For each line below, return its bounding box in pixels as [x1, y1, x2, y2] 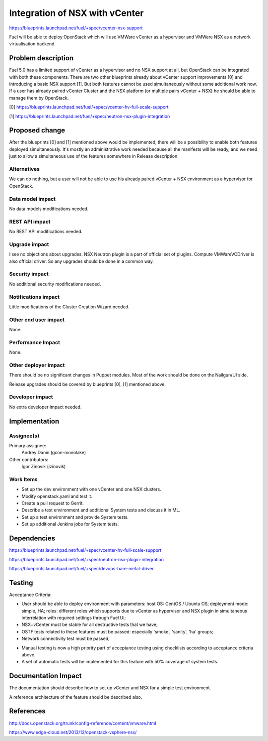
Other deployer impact [9, 362, 65, 369]
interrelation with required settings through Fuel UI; [21, 615, 126, 621]
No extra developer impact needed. [9, 404, 82, 410]
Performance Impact [9, 339, 61, 346]
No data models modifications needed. [9, 206, 89, 212]
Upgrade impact [9, 241, 49, 247]
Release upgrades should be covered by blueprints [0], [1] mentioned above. [9, 381, 166, 387]
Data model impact [9, 195, 56, 202]
